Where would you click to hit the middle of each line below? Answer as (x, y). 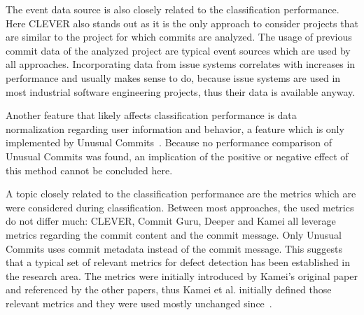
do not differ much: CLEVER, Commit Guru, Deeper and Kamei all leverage (171, 221)
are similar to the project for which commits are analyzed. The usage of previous (179, 37)
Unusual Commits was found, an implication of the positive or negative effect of (177, 156)
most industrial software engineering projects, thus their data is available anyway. (181, 91)
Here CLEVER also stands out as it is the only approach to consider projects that (182, 23)
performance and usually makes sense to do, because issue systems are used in (173, 77)
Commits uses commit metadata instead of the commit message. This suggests (174, 248)
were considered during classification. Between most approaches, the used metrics (180, 207)
